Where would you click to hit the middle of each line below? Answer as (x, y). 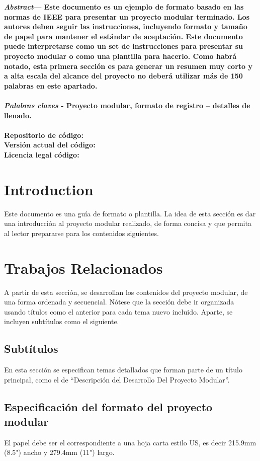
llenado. (18, 115)
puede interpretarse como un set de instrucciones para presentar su (123, 46)
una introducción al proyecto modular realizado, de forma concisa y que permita (128, 223)
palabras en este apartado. (51, 85)
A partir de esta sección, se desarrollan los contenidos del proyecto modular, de (126, 292)
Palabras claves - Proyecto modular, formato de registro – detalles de (127, 105)
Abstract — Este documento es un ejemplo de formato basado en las (124, 7)
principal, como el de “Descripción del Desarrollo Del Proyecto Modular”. (117, 379)
